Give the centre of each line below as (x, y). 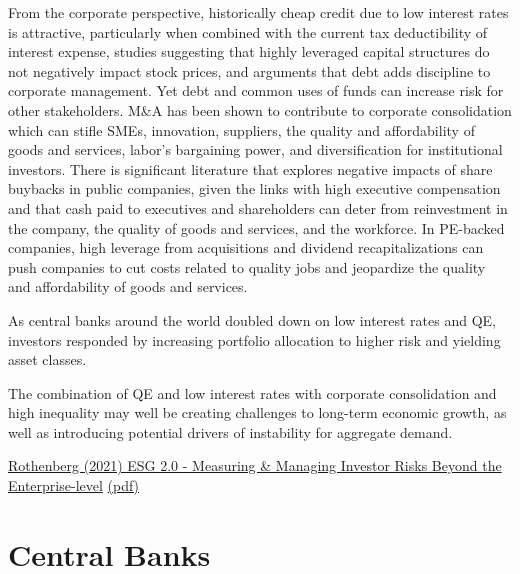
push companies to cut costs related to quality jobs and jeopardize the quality (247, 266)
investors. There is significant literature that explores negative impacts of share (250, 168)
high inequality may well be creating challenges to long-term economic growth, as (257, 412)
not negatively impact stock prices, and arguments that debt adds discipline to (249, 70)
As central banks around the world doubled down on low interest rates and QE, (252, 319)
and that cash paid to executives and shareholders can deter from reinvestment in (258, 207)
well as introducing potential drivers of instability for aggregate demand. (230, 431)
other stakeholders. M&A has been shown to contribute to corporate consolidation (260, 109)
